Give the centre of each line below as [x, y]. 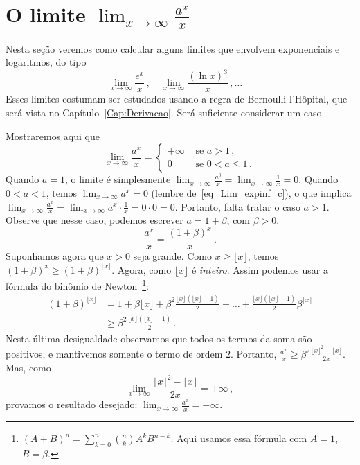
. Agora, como [142, 269]
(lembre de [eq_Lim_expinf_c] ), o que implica [251, 192]
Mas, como [28, 368]
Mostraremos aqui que [53, 135]
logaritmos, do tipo [46, 62]
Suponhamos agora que [55, 255]
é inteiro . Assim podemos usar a [260, 269]
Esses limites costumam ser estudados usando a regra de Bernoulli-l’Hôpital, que [177, 99]
